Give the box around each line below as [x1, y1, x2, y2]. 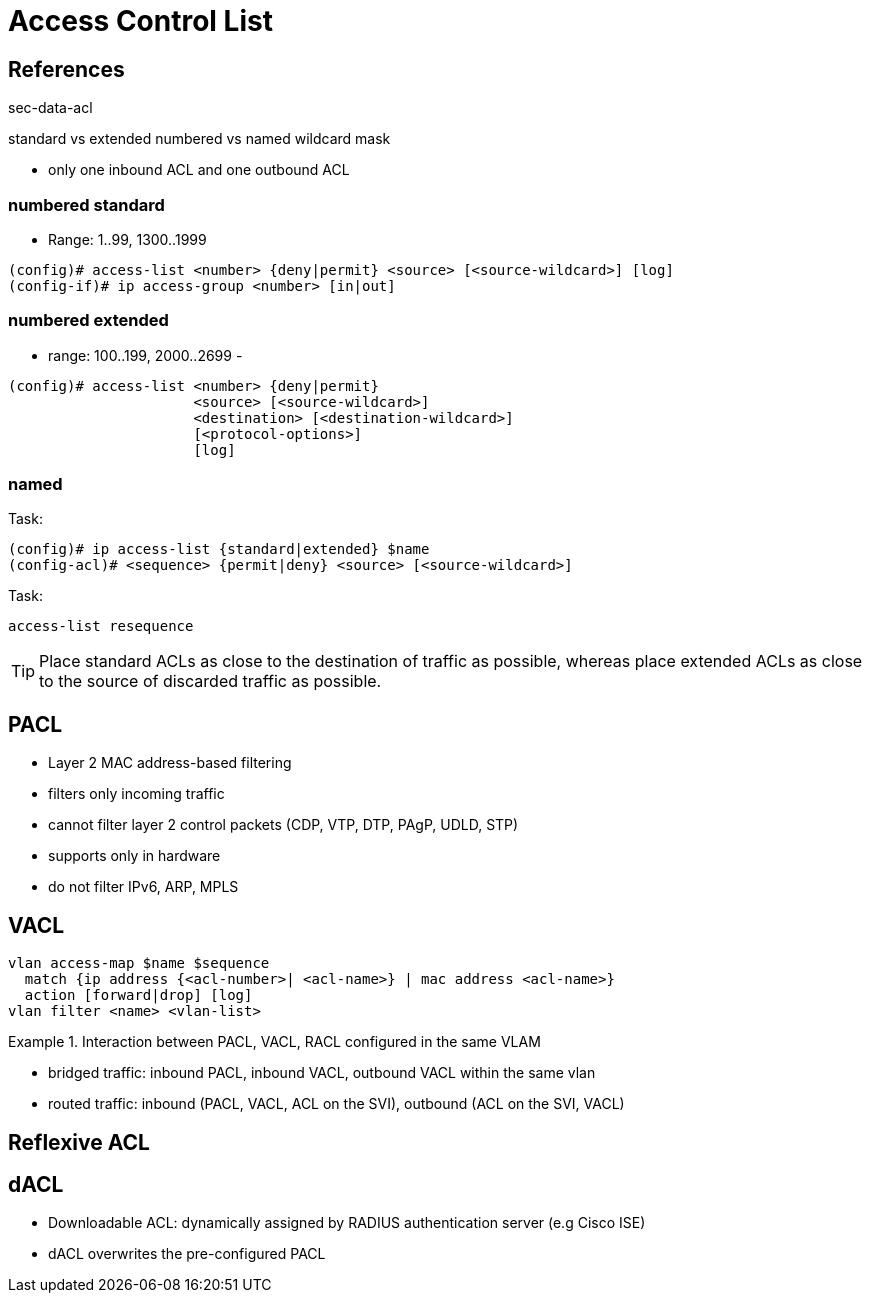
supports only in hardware [48, 847, 221, 865]
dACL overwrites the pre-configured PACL [48, 1245, 326, 1263]
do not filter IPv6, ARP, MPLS [48, 878, 239, 896]
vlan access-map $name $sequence [8, 955, 270, 972]
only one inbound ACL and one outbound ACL [48, 161, 350, 179]
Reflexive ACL [8, 1129, 150, 1155]
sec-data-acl [8, 99, 93, 117]
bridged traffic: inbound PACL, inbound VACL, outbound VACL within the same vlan [48, 1064, 596, 1082]
